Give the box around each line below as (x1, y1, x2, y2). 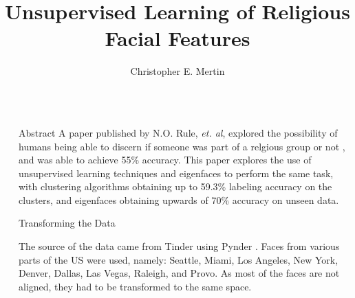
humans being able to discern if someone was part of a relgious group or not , (19, 139, 345, 153)
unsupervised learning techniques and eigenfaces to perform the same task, (19, 165, 334, 180)
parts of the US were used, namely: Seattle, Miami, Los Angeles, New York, (19, 252, 338, 266)
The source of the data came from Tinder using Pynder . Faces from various (19, 239, 340, 253)
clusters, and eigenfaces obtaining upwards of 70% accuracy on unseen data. (19, 192, 339, 207)
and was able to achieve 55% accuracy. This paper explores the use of (19, 152, 312, 167)
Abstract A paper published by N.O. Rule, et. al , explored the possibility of (19, 125, 338, 139)
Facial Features (105, 24, 250, 52)
